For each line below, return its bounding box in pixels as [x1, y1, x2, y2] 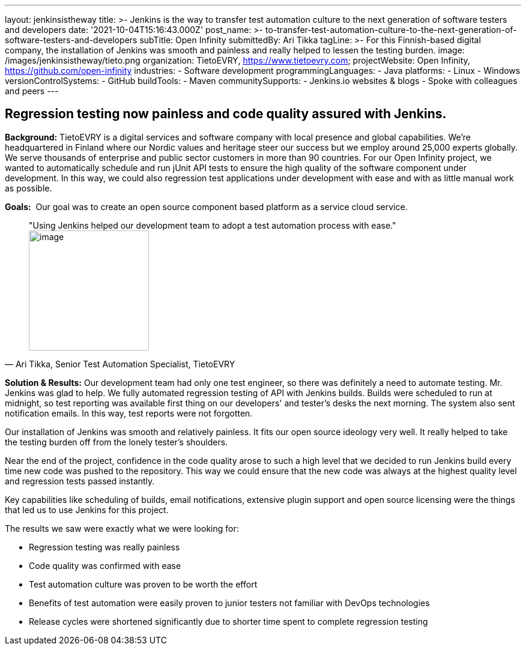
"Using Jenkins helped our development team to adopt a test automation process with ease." [29, 220, 396, 230]
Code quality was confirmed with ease [29, 560, 181, 571]
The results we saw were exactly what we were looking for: [5, 523, 239, 534]
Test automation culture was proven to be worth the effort [29, 579, 258, 589]
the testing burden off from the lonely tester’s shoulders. [5, 436, 228, 447]
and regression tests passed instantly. [5, 475, 155, 486]
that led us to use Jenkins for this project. [5, 504, 169, 515]
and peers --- [5, 86, 59, 96]
